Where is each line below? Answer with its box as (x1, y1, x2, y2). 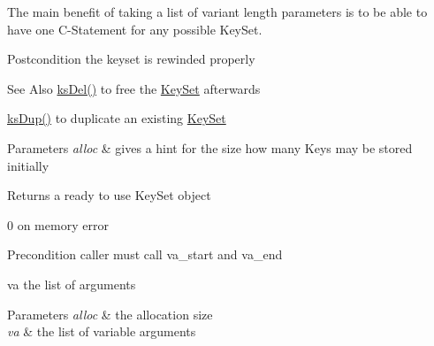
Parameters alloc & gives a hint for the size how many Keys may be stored (7, 138, 413, 157)
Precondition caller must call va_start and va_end (7, 245, 283, 264)
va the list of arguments (7, 274, 136, 293)
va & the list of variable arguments (7, 322, 196, 341)
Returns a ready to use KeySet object (7, 186, 211, 204)
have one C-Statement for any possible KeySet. (7, 19, 263, 38)
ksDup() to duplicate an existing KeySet (7, 109, 226, 127)
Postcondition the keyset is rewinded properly (7, 50, 255, 68)
